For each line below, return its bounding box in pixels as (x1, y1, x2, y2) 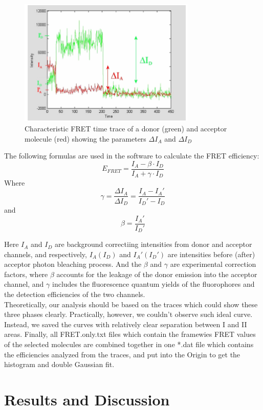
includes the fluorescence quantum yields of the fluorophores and (52, 279, 255, 289)
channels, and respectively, (4, 248, 87, 259)
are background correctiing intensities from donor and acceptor (55, 239, 252, 249)
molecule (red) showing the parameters (25, 133, 146, 144)
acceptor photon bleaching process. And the (4, 259, 142, 269)
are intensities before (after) (167, 248, 255, 259)
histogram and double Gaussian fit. (4, 359, 115, 370)
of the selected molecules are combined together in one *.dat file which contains (4, 339, 254, 350)
